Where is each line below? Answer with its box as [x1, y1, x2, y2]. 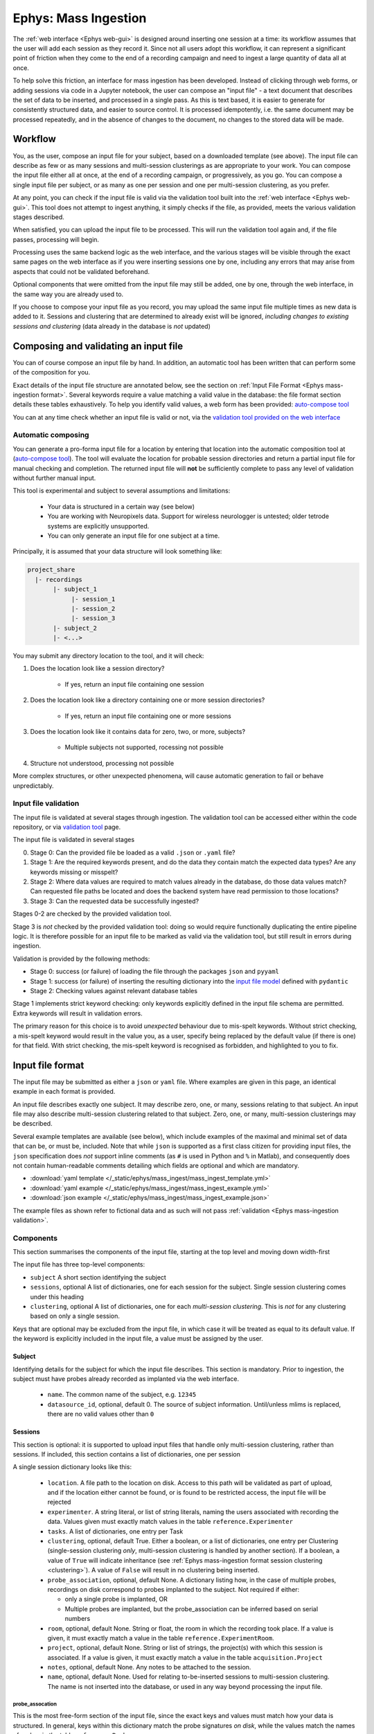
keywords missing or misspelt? [30, 868, 118, 876]
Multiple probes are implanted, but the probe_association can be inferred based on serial [64, 1604, 319, 1613]
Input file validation [12, 798, 80, 808]
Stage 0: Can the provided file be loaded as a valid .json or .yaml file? [30, 848, 235, 857]
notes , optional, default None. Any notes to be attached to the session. [47, 1663, 251, 1672]
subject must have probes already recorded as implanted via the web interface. [12, 1374, 239, 1383]
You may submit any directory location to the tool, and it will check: [12, 652, 204, 660]
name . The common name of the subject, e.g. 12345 [47, 1391, 197, 1399]
